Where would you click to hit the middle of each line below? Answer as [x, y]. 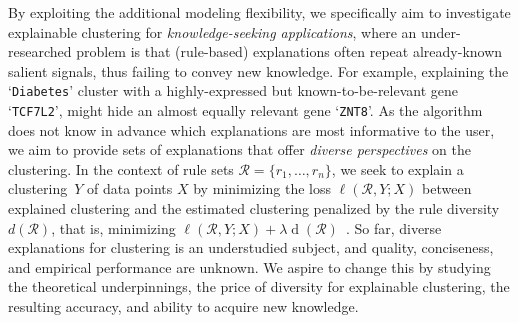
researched [40, 51]
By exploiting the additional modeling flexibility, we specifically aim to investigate [259, 12]
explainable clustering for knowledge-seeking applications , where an [212, 31]
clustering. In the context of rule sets [121, 168]
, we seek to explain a [397, 168]
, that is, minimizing [113, 227]
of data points [130, 188]
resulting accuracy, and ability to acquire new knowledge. [183, 306]
